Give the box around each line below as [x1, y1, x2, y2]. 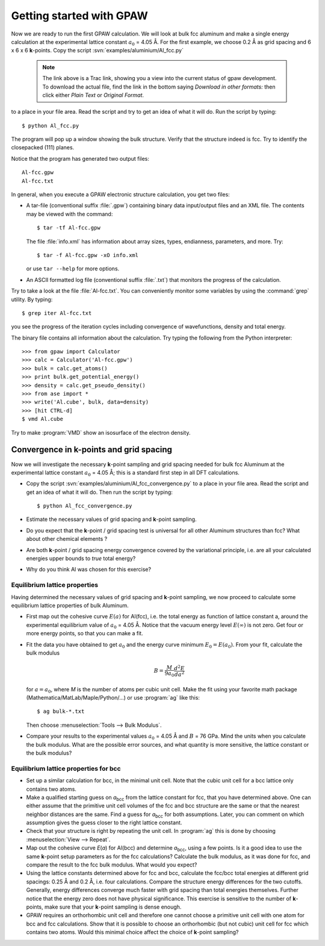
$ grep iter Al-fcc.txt [22, 310, 92, 316]
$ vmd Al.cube [22, 415, 63, 423]
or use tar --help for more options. [26, 265, 120, 272]
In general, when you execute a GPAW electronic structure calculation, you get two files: [11, 191, 230, 198]
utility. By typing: [11, 296, 53, 303]
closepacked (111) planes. [11, 144, 75, 151]
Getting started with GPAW [11, 9, 149, 22]
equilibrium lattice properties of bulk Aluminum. [11, 602, 129, 609]
